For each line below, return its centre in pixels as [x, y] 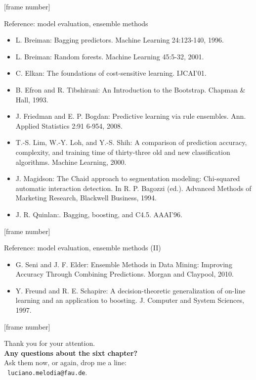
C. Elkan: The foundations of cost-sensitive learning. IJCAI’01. [111, 73]
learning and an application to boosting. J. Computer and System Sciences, [130, 300]
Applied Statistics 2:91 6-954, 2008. [69, 125]
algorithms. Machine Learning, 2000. [71, 162]
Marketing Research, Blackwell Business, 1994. [86, 198]
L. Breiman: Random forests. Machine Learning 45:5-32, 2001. [110, 56]
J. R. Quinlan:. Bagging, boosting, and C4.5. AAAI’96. [99, 214]
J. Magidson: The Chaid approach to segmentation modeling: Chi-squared [128, 178]
